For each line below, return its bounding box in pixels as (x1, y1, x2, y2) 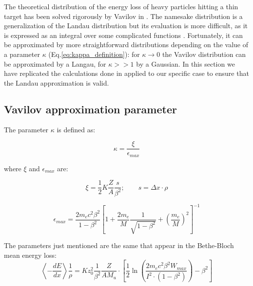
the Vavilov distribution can (162, 49, 246, 59)
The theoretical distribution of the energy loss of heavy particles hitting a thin (4, 1, 238, 11)
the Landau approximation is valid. (4, 77, 109, 88)
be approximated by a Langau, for (4, 58, 106, 69)
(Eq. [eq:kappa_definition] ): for (48, 49, 140, 59)
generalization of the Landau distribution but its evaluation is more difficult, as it (4, 20, 248, 31)
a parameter (4, 49, 40, 59)
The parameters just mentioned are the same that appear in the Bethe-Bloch (4, 240, 234, 250)
